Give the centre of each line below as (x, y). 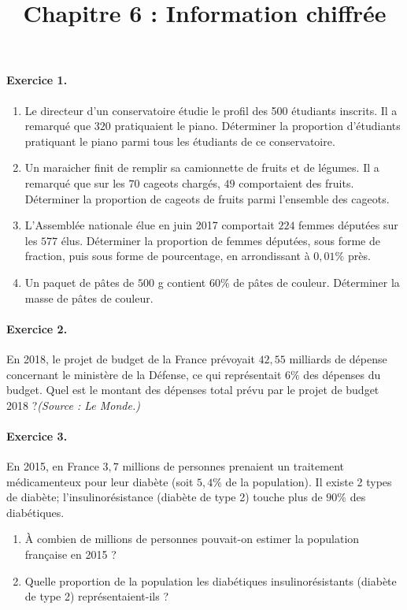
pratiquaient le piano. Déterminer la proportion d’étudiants (257, 126)
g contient (182, 282)
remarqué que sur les (75, 182)
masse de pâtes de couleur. (89, 298)
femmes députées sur (348, 225)
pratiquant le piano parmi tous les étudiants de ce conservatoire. (180, 141)
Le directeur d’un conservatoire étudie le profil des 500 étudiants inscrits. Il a (211, 110)
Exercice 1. (37, 80)
